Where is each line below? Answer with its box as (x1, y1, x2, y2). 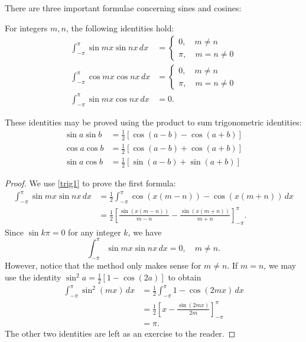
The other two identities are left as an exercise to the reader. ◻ (5, 327, 236, 339)
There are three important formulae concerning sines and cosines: (5, 2, 242, 14)
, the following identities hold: (66, 21, 174, 34)
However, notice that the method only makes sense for (5, 259, 201, 272)
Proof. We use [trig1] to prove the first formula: (5, 177, 176, 189)
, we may (263, 259, 297, 272)
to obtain (168, 271, 201, 283)
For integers (5, 21, 48, 34)
